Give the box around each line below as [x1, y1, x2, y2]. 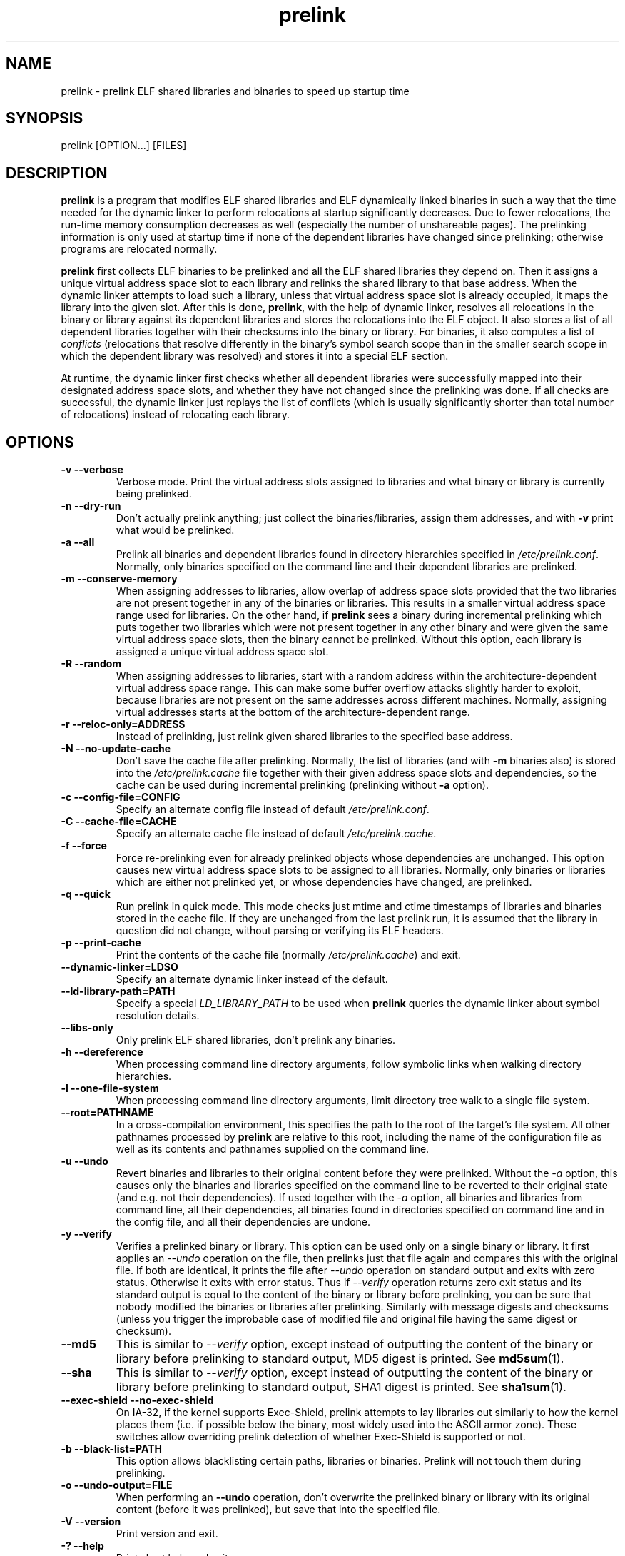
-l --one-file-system [61, 1082, 159, 1095]
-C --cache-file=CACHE [61, 815, 177, 828]
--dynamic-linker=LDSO [61, 961, 178, 974]
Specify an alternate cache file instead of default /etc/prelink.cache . [116, 827, 437, 840]
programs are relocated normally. [61, 243, 218, 256]
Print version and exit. [116, 1527, 218, 1540]
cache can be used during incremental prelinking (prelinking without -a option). [116, 779, 489, 792]
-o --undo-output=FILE [61, 1479, 173, 1492]
